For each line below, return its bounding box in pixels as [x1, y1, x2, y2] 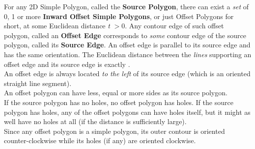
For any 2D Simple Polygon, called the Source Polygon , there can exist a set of [4, 1, 249, 11]
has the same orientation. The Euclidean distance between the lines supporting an [4, 49, 252, 59]
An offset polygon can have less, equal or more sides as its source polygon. [4, 87, 227, 98]
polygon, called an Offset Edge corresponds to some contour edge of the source [4, 30, 246, 40]
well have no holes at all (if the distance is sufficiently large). [4, 116, 187, 127]
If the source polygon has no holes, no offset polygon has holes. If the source [4, 97, 233, 107]
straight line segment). [4, 78, 72, 88]
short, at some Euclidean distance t [4, 21, 110, 31]
